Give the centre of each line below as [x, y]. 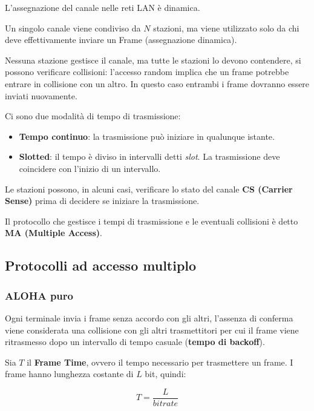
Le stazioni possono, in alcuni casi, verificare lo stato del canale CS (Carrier [149, 189]
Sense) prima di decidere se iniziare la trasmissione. [102, 201]
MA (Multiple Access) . [54, 233]
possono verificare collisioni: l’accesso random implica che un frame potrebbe [147, 72]
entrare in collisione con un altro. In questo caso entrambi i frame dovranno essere [157, 83]
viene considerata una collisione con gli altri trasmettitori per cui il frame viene [152, 330]
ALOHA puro [39, 295]
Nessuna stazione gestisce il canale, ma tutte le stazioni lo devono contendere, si [153, 60]
